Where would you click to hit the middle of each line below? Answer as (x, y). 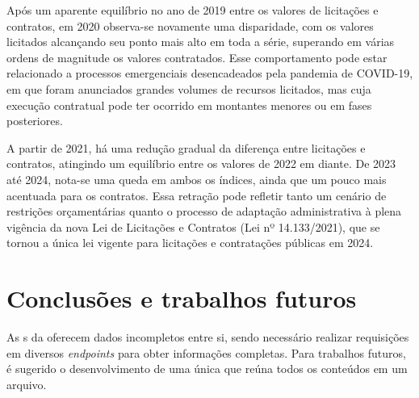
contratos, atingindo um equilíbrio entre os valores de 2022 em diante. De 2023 (201, 163)
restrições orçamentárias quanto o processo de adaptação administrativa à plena (204, 211)
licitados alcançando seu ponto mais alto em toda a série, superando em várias (201, 42)
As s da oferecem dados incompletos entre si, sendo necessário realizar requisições (208, 337)
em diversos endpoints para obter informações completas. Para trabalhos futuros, (206, 352)
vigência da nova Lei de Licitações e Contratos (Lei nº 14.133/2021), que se (193, 226)
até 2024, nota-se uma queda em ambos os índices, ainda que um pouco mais (197, 179)
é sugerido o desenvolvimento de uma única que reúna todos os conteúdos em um (207, 369)
